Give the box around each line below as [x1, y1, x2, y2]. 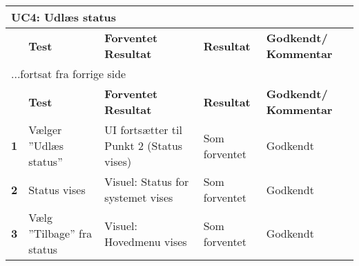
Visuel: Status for [104, 173, 189, 189]
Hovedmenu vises [104, 233, 187, 249]
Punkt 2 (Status [104, 137, 183, 153]
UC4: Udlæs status [11, 9, 117, 25]
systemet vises [104, 189, 173, 205]
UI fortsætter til [104, 122, 182, 137]
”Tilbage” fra [28, 225, 93, 241]
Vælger [28, 122, 62, 137]
